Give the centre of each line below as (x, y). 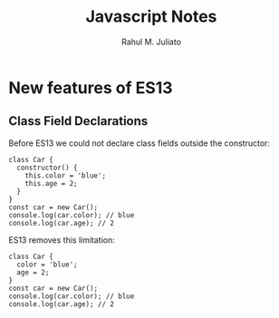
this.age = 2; (51, 183)
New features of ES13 (91, 87)
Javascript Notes (151, 17)
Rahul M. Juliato (151, 42)
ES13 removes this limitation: (62, 240)
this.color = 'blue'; (65, 175)
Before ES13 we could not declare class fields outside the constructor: (139, 143)
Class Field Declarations (78, 121)
